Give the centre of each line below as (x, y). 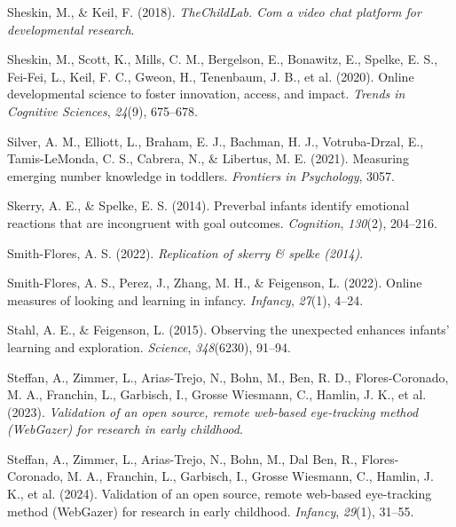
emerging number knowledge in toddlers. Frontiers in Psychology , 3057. (201, 175)
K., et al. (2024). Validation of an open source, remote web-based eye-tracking (220, 494)
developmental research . (71, 29)
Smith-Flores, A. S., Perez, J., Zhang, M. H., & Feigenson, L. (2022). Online (215, 283)
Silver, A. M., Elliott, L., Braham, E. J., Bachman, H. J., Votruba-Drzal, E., (216, 141)
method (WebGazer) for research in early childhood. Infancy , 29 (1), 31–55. (211, 511)
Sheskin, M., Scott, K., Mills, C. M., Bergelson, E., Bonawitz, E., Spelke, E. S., (223, 59)
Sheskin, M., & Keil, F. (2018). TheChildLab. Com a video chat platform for (214, 12)
